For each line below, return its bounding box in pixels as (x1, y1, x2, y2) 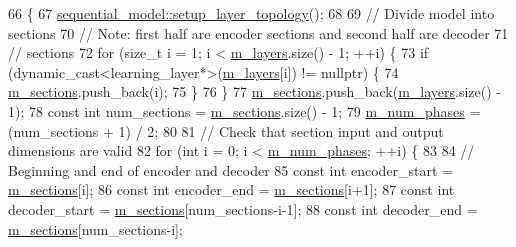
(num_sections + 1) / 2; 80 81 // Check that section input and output (8, 120, 444, 141)
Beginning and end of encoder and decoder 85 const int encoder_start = (8, 159, 454, 180)
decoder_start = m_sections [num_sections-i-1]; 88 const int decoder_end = (8, 198, 478, 219)
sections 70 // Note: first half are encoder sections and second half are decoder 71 (8, 22, 509, 43)
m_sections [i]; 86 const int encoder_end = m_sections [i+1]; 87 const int (8, 179, 455, 200)
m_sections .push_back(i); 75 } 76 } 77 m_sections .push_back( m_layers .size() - (8, 81, 501, 102)
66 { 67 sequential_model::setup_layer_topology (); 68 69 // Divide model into (8, 3, 495, 23)
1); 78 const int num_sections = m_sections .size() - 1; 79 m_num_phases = (8, 100, 481, 121)
